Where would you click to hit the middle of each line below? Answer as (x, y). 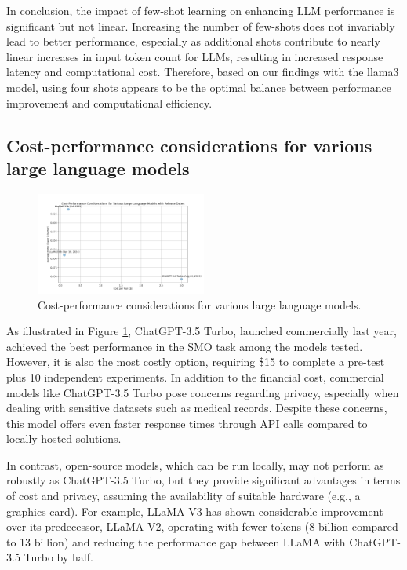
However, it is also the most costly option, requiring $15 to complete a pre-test (196, 362)
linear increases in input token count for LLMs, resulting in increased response (195, 56)
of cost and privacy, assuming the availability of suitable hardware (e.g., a (184, 496)
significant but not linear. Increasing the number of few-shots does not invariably (201, 26)
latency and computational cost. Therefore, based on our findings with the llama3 (203, 72)
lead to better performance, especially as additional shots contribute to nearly (193, 41)
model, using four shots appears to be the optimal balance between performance (199, 87)
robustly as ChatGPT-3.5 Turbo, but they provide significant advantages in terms (203, 480)
